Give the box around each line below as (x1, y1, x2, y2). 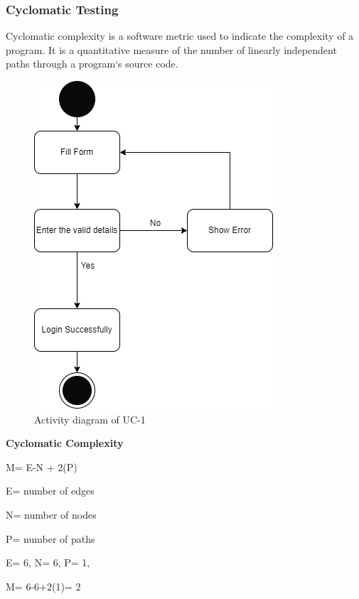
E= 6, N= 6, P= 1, (6, 555, 90, 570)
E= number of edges (6, 483, 95, 498)
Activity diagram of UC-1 (34, 411, 146, 426)
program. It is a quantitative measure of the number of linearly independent (6, 42, 337, 57)
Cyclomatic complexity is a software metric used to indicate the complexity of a (6, 28, 354, 43)
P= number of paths (6, 531, 95, 546)
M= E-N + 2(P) (6, 459, 77, 474)
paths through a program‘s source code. (6, 56, 178, 71)
